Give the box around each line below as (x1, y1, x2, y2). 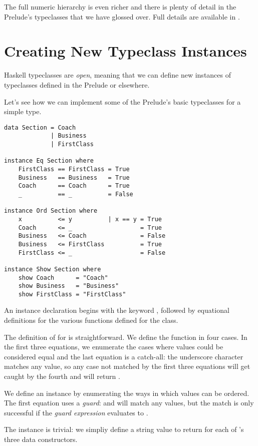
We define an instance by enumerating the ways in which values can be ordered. (4, 387, 249, 398)
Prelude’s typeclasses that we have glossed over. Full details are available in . (4, 11, 240, 22)
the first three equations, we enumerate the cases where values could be (4, 341, 223, 352)
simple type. (4, 106, 42, 117)
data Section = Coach (4, 124, 76, 131)
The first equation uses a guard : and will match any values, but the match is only (4, 397, 254, 408)
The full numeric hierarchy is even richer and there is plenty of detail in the (4, 2, 236, 12)
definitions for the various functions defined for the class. (4, 315, 178, 325)
